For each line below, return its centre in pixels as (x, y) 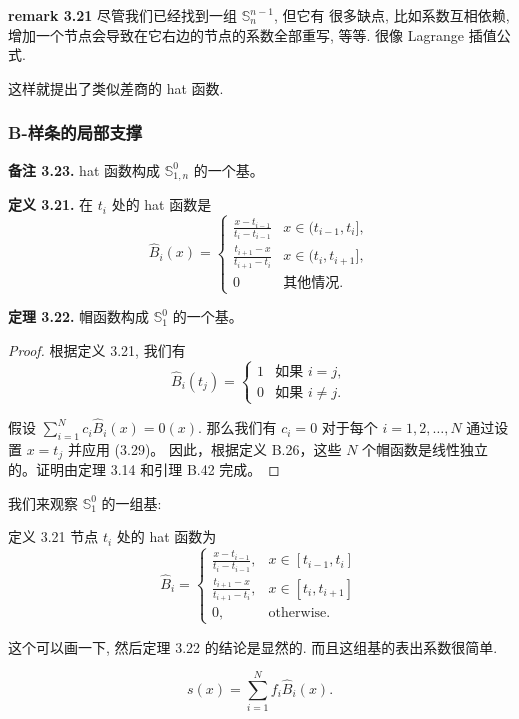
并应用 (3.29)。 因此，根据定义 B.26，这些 (204, 448)
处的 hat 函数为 (166, 536)
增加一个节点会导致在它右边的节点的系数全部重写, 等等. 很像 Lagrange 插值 (252, 34)
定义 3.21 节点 (53, 536)
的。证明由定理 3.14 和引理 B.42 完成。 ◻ (144, 469)
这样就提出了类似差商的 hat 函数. (116, 87)
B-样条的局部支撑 (75, 132)
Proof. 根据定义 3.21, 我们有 (97, 349)
